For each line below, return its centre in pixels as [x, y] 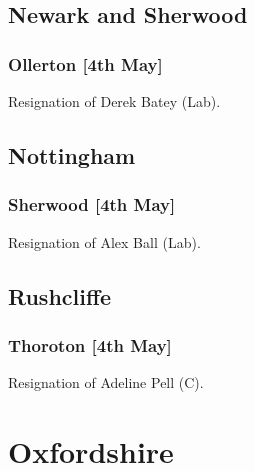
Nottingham [72, 154]
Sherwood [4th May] [92, 204]
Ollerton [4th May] [85, 63]
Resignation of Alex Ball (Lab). [104, 241]
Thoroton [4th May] [90, 344]
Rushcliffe [60, 295]
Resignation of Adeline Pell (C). [106, 382]
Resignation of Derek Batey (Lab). [114, 101]
